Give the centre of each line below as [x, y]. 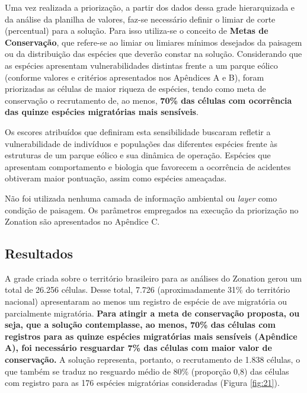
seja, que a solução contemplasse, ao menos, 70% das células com [140, 325]
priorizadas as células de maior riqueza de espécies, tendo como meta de [135, 89]
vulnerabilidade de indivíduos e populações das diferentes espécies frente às [141, 143]
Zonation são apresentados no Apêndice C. [82, 221]
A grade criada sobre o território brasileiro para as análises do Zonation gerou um [153, 278]
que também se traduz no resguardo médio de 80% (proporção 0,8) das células [147, 371]
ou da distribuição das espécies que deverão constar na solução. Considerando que [153, 54]
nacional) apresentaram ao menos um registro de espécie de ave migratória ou [146, 301]
